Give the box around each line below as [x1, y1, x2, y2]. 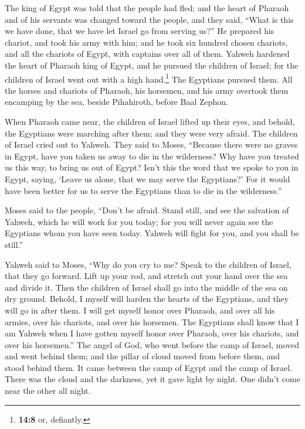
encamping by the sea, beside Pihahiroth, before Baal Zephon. [5, 96, 228, 108]
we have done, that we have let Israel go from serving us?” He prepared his [5, 25, 274, 37]
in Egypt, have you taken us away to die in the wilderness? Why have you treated [5, 149, 299, 162]
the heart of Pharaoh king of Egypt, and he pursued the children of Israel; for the [5, 59, 299, 71]
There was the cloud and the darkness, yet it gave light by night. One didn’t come [5, 373, 300, 385]
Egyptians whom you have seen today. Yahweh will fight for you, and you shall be [5, 227, 299, 239]
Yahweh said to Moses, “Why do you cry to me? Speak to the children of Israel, [5, 258, 292, 270]
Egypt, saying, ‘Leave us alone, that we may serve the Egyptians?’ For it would [5, 172, 290, 185]
